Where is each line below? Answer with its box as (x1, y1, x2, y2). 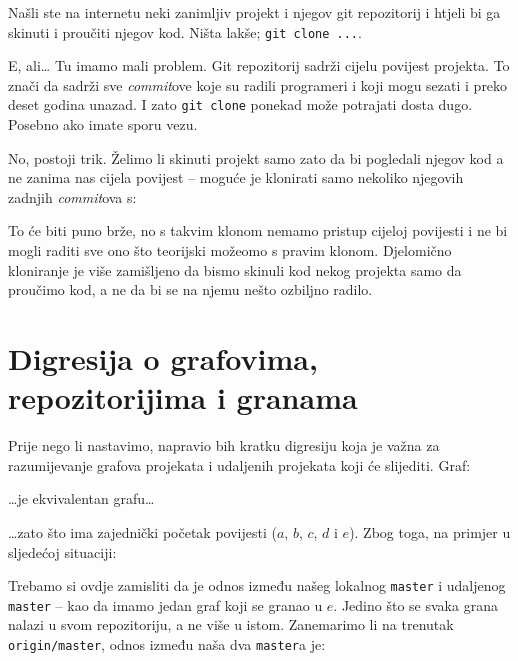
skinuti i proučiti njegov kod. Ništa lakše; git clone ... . (8, 21, 362, 42)
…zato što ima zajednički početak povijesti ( (8, 521, 277, 542)
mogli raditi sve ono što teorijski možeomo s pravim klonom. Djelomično (8, 240, 452, 261)
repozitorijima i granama (8, 377, 358, 418)
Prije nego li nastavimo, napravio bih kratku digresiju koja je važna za (8, 435, 440, 456)
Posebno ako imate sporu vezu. (8, 114, 198, 135)
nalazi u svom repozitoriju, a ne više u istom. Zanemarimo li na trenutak (8, 614, 454, 635)
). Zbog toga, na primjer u (349, 521, 511, 542)
